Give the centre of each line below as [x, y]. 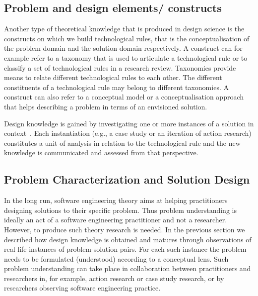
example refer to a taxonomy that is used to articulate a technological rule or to [126, 57]
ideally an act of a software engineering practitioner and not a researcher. [116, 220]
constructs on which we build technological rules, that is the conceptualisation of [127, 38]
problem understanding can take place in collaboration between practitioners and [128, 268]
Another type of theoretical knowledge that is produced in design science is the [124, 29]
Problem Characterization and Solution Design [127, 179]
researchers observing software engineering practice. [82, 288]
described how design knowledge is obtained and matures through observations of [128, 239]
